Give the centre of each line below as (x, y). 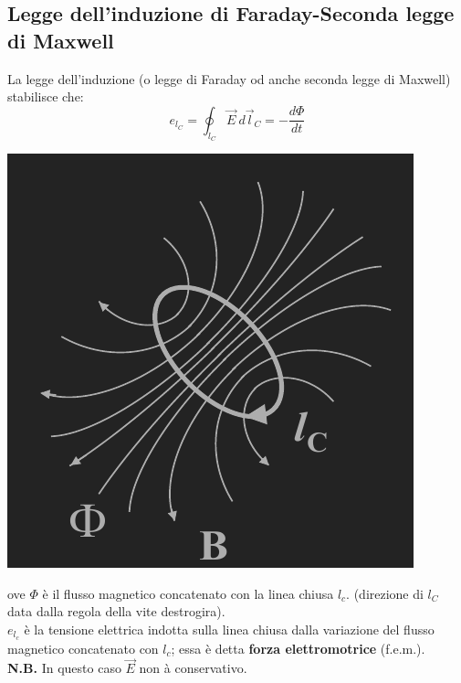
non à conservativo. (193, 668)
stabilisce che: (46, 96)
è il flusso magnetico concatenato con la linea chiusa (188, 593)
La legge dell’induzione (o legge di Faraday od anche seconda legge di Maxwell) (229, 78)
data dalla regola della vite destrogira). (116, 611)
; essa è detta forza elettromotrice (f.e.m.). (298, 648)
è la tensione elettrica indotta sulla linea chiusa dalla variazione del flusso (229, 629)
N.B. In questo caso (64, 668)
